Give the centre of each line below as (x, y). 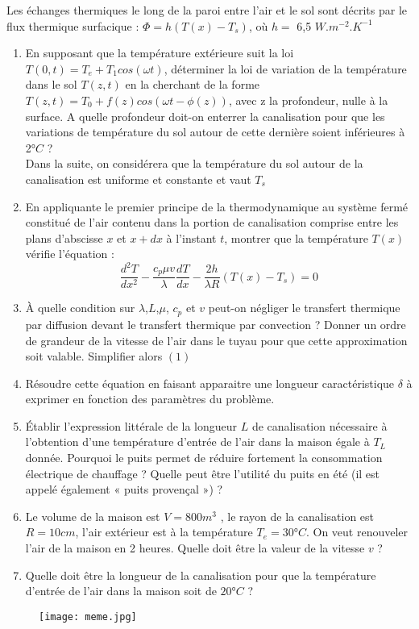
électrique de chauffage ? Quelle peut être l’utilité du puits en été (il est (203, 473)
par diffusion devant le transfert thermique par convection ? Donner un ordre (216, 324)
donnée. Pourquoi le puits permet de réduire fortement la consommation (204, 458)
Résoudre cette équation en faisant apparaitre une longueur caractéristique (210, 383)
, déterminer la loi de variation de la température (285, 68)
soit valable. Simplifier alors (94, 356)
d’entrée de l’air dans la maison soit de (121, 591)
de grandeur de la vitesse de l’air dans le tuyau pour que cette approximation (216, 340)
